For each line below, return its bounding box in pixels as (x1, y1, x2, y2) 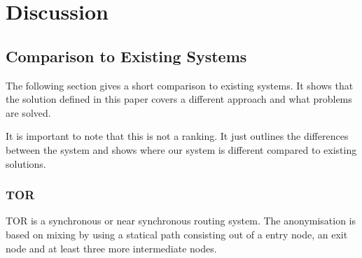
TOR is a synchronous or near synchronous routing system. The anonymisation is (6, 213, 356, 228)
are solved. (6, 105, 51, 120)
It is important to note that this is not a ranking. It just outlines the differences (6, 129, 349, 143)
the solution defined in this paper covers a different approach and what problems (6, 92, 352, 106)
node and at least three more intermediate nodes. (6, 241, 217, 255)
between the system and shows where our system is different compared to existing (6, 142, 357, 157)
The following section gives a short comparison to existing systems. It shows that (6, 78, 354, 92)
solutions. (6, 156, 46, 171)
